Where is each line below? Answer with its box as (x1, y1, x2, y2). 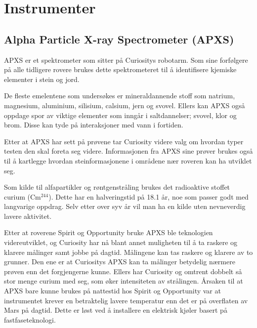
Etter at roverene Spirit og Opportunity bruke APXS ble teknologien (4, 227, 213, 238)
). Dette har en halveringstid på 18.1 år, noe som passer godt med (48, 191, 249, 202)
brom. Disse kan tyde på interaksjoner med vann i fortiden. (4, 120, 183, 130)
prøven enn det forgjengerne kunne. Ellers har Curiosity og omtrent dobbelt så (4, 266, 242, 276)
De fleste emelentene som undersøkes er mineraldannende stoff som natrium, (4, 90, 235, 101)
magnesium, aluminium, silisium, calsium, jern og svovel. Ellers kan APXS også (4, 100, 245, 110)
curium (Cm (4, 191, 41, 202)
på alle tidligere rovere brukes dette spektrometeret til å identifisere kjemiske (4, 64, 237, 75)
